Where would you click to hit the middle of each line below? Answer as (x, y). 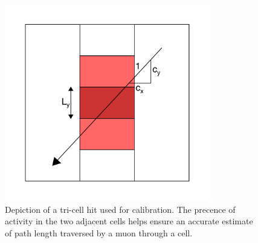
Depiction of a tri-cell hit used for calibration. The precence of (120, 209)
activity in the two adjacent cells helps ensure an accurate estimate (129, 221)
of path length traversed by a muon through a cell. (99, 233)
